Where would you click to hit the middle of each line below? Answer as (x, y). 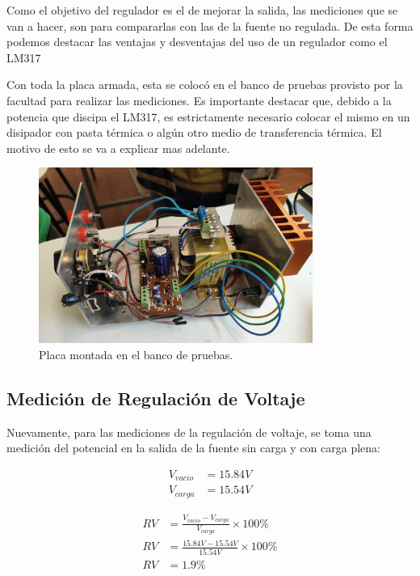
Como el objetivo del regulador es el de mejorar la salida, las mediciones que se (202, 10)
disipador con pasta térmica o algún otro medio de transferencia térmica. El (194, 132)
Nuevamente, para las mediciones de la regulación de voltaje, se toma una (189, 432)
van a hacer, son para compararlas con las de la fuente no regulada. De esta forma (210, 25)
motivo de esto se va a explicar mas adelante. (118, 148)
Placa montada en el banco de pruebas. (136, 354)
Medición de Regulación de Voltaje (156, 398)
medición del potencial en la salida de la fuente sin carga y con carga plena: (193, 448)
